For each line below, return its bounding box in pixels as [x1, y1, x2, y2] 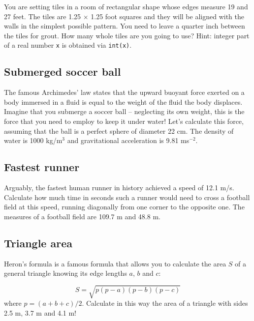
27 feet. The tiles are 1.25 [4, 11, 81, 21]
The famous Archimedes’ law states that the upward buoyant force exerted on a [4, 87, 245, 97]
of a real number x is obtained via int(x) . [4, 40, 132, 50]
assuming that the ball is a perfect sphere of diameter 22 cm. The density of [4, 125, 234, 136]
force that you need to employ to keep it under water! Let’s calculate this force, [4, 116, 244, 126]
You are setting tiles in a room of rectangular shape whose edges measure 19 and [4, 1, 248, 11]
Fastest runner [4, 159, 80, 175]
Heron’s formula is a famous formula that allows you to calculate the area [4, 258, 226, 268]
